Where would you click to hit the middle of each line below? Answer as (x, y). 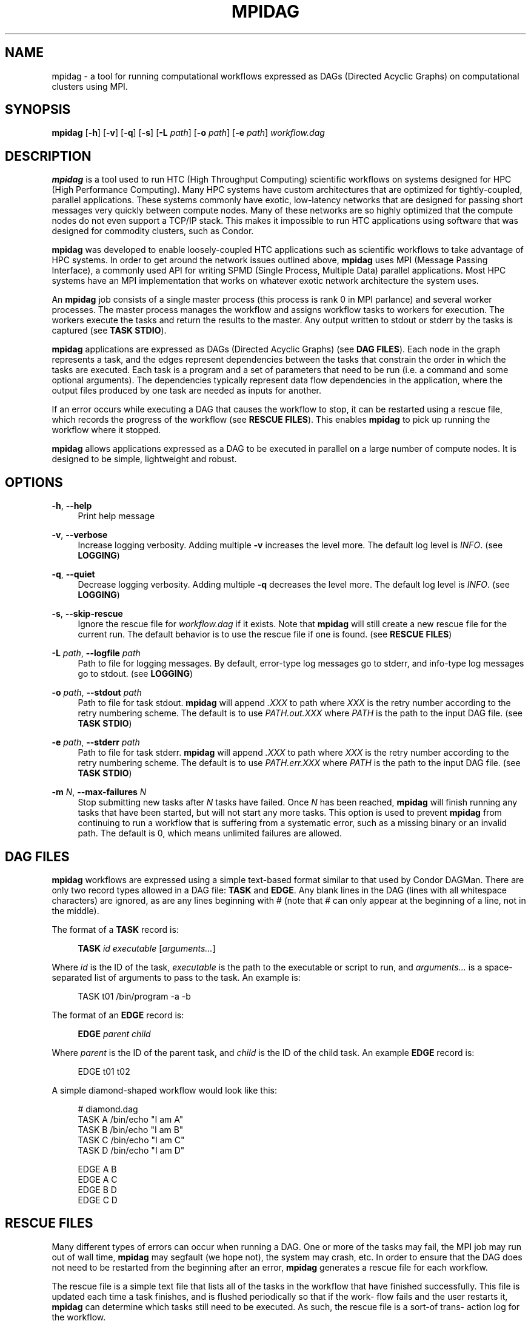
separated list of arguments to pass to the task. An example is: (176, 977)
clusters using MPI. (90, 86)
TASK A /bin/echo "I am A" (131, 1119)
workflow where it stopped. (106, 430)
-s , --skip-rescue (87, 614)
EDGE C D (98, 1200)
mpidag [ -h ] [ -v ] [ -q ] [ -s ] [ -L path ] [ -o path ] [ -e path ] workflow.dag (188, 133)
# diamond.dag (108, 1109)
